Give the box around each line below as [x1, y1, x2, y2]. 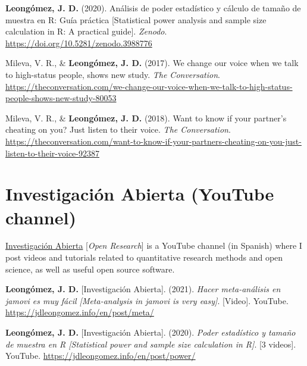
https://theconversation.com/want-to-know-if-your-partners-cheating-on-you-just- [5, 134, 302, 147]
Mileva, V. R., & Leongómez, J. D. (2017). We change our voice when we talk [5, 57, 299, 69]
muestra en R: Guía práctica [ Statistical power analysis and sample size [5, 13, 267, 26]
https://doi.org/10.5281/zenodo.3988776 [5, 36, 152, 49]
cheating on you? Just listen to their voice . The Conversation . [5, 123, 231, 136]
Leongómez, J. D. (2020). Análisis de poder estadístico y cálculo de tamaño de [5, 2, 301, 14]
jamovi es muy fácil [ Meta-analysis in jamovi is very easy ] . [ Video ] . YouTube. [5, 294, 289, 306]
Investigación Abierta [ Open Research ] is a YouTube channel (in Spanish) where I [5, 239, 302, 252]
